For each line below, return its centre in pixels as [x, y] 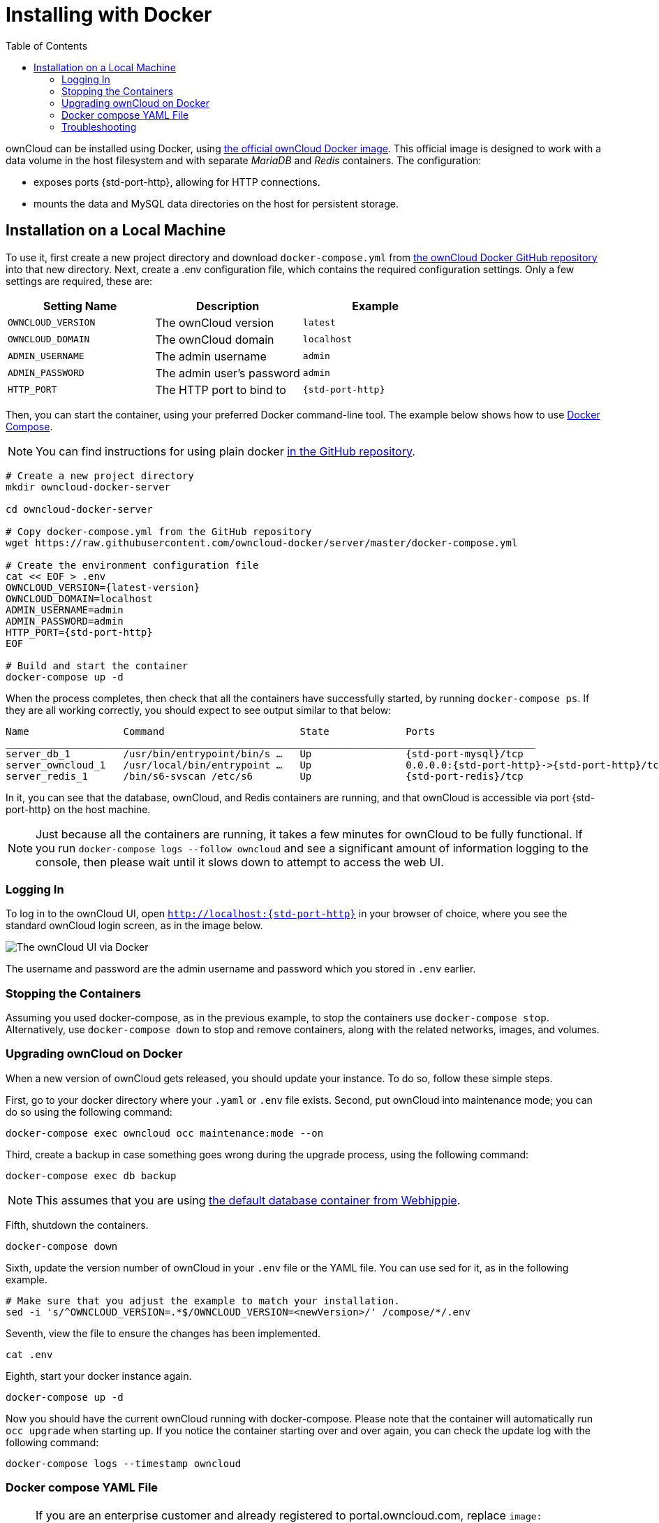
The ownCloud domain [215, 339]
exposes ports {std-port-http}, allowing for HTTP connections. [177, 182]
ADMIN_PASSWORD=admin [65, 621]
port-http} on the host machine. [78, 809]
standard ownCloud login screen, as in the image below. [134, 926]
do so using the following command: [89, 1112]
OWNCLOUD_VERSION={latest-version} [103, 587]
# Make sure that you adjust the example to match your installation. [203, 1300]
